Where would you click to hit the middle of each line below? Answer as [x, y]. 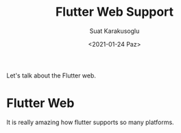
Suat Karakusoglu [114, 31]
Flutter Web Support [114, 12]
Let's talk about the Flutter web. [51, 75]
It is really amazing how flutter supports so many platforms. [90, 122]
